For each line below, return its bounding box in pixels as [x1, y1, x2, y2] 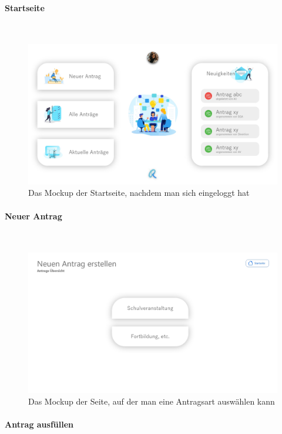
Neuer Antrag [5, 209, 62, 222]
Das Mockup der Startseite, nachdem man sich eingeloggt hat [28, 186, 250, 199]
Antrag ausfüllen [5, 418, 74, 430]
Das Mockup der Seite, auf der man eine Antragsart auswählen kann [28, 395, 275, 407]
